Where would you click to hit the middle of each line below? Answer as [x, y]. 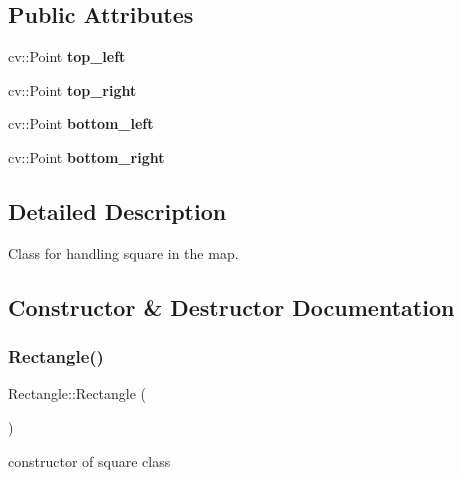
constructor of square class [89, 460]
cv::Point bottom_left [81, 123]
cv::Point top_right [72, 89]
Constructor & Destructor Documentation [231, 306]
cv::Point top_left [67, 56]
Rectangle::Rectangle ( [77, 393]
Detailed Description [117, 210]
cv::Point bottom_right [86, 156]
